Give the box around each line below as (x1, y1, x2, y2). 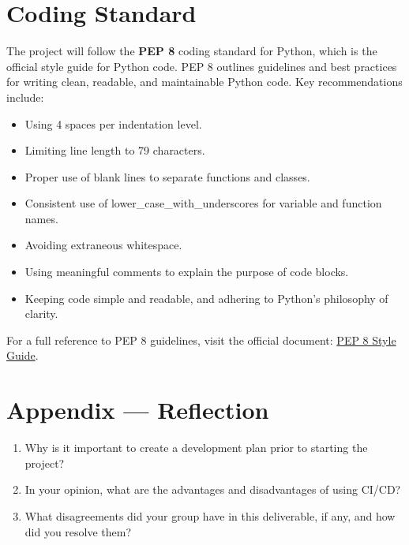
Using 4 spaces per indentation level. (24, 115, 202, 132)
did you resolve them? (24, 523, 132, 539)
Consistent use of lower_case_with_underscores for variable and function (24, 195, 382, 211)
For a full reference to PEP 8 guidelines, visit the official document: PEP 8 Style (6, 331, 396, 348)
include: (6, 88, 44, 105)
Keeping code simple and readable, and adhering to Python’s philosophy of (24, 289, 388, 306)
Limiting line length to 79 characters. (24, 142, 205, 159)
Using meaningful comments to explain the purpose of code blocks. (24, 263, 349, 280)
